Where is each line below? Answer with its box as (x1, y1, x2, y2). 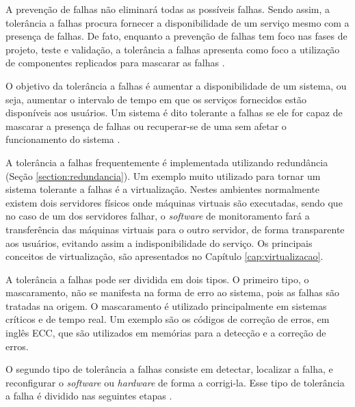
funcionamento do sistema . (5, 132, 120, 146)
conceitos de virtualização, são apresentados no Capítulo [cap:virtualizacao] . (5, 249, 324, 263)
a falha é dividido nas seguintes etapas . (5, 389, 172, 403)
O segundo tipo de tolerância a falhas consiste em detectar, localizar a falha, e (5, 362, 333, 376)
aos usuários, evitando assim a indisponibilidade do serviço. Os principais (5, 235, 313, 250)
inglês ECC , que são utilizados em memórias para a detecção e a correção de (5, 326, 326, 340)
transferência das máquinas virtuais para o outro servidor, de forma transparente (5, 222, 345, 236)
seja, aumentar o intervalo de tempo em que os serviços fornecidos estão (5, 92, 306, 106)
